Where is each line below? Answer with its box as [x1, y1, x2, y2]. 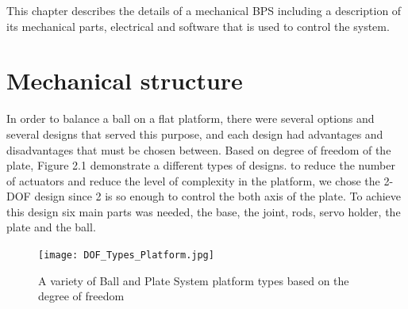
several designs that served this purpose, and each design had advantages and [6, 125, 383, 142]
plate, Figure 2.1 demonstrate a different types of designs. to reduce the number [6, 157, 395, 174]
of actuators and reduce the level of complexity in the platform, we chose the [6, 172, 380, 189]
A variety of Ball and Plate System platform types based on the [38, 272, 349, 288]
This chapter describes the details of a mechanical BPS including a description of [6, 2, 402, 18]
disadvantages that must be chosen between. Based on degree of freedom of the [6, 141, 391, 158]
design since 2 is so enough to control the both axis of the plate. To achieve [34, 188, 401, 204]
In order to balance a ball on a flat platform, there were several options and [6, 110, 375, 127]
